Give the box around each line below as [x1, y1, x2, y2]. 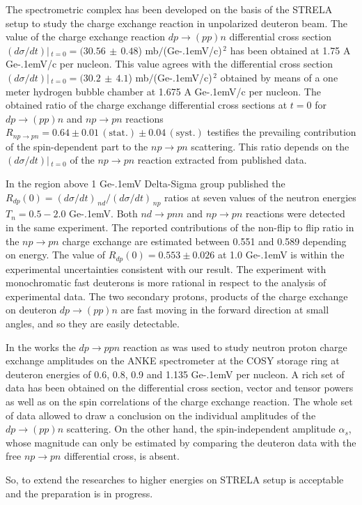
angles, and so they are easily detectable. [6, 316, 180, 330]
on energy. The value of [6, 247, 106, 262]
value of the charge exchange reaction [6, 29, 166, 44]
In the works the [6, 339, 76, 354]
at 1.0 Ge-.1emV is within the [218, 247, 345, 262]
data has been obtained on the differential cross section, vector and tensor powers [6, 380, 354, 395]
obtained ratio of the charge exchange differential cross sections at [6, 98, 288, 112]
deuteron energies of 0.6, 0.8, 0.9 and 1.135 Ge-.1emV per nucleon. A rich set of [6, 366, 345, 381]
